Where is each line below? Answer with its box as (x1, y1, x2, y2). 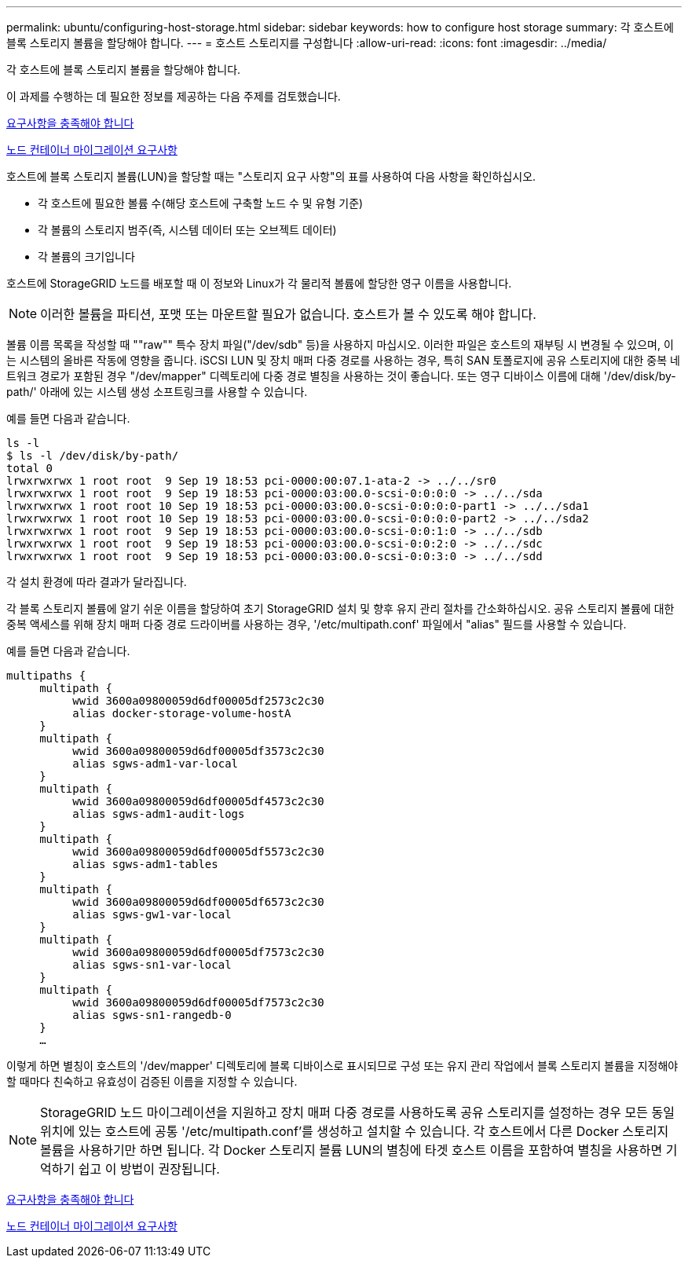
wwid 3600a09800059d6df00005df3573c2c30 (72, 745, 324, 757)
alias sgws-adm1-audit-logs (72, 808, 245, 820)
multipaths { (6, 669, 86, 682)
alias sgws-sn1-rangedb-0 (72, 1009, 232, 1021)
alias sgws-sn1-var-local (72, 958, 232, 971)
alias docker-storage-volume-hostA (72, 707, 291, 720)
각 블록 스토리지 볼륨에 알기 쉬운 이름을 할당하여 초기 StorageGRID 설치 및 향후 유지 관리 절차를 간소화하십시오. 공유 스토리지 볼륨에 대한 (6, 602, 675, 615)
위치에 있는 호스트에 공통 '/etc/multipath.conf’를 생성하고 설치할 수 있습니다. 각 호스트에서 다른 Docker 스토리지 (40, 1123, 669, 1139)
